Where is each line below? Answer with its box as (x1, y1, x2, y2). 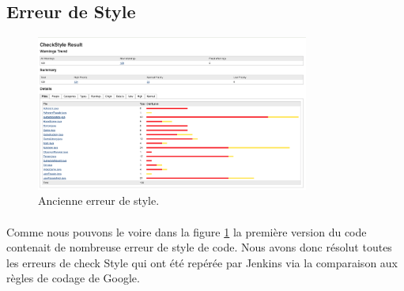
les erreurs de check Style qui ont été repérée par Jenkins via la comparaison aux (6, 254, 398, 270)
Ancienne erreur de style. (38, 192, 160, 209)
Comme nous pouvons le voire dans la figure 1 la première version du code (6, 223, 367, 240)
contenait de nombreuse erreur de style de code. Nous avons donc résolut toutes (6, 239, 392, 255)
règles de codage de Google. (6, 270, 140, 286)
